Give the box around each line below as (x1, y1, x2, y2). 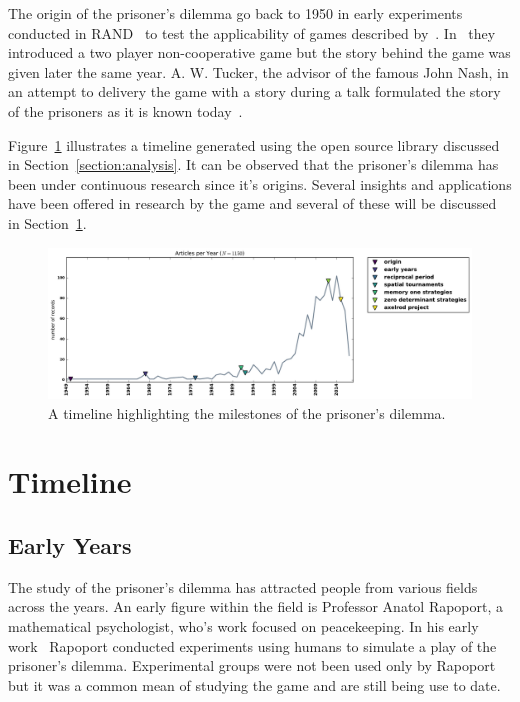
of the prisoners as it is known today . (8, 100, 243, 121)
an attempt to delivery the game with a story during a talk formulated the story (8, 81, 501, 102)
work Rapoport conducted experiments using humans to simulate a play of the (8, 635, 497, 656)
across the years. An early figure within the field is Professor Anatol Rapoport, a (8, 596, 504, 617)
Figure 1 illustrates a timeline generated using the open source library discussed (8, 134, 500, 155)
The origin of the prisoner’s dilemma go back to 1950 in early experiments (8, 3, 463, 23)
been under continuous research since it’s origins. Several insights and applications (8, 173, 512, 194)
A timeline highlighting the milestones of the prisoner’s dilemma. (48, 402, 446, 423)
